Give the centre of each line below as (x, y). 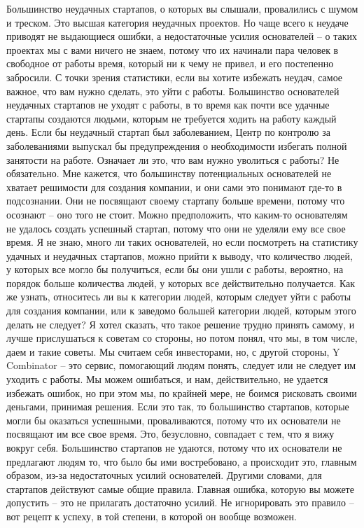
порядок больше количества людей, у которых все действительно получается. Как (181, 283)
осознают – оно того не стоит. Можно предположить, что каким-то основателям (177, 214)
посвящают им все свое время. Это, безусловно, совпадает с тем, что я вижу (170, 434)
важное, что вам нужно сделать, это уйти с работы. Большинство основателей (173, 91)
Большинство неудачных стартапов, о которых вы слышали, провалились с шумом (182, 8)
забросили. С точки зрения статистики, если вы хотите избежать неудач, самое (175, 77)
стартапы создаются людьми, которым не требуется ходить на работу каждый (171, 118)
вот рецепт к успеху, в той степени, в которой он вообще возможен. (152, 516)
